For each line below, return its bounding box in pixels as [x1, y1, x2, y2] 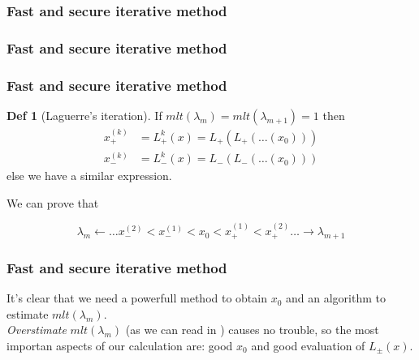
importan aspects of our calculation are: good [6, 337, 233, 354]
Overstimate [6, 321, 67, 338]
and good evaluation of [251, 337, 365, 354]
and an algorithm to [286, 289, 386, 306]
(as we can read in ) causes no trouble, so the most [125, 321, 379, 338]
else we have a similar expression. [6, 167, 172, 184]
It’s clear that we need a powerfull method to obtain [6, 289, 267, 306]
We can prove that [6, 194, 99, 211]
